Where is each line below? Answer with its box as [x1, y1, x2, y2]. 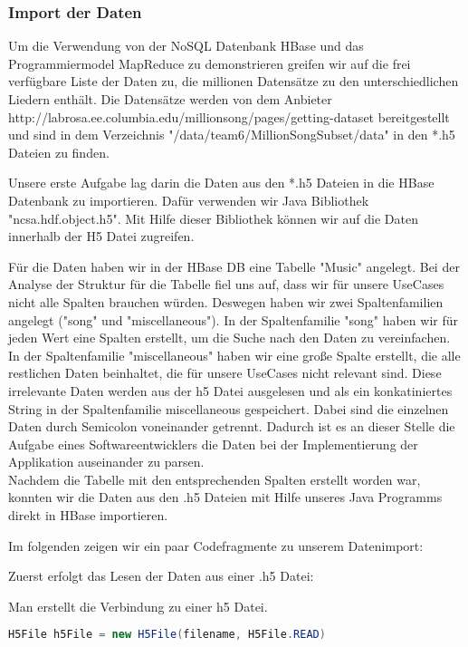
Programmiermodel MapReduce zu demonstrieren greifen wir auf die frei [8, 53, 411, 72]
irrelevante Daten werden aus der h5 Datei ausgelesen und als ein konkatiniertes [8, 381, 453, 400]
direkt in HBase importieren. [8, 506, 168, 525]
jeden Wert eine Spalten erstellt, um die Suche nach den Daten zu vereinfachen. [8, 328, 451, 347]
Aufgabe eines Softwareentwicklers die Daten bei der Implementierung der [8, 434, 418, 453]
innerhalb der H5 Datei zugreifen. [8, 227, 195, 246]
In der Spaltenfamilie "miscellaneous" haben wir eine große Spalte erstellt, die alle [8, 345, 461, 364]
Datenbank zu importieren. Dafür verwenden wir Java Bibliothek [8, 190, 369, 209]
